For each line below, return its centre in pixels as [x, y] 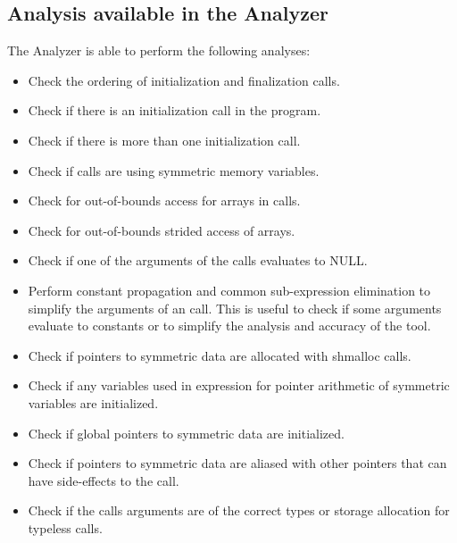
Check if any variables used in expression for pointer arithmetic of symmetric [239, 385]
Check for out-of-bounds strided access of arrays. [162, 230]
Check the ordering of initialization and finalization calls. [184, 80]
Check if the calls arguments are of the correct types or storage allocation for [239, 510]
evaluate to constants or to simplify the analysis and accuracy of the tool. [229, 326]
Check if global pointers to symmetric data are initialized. [186, 433]
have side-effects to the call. [104, 480]
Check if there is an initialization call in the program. [174, 110]
